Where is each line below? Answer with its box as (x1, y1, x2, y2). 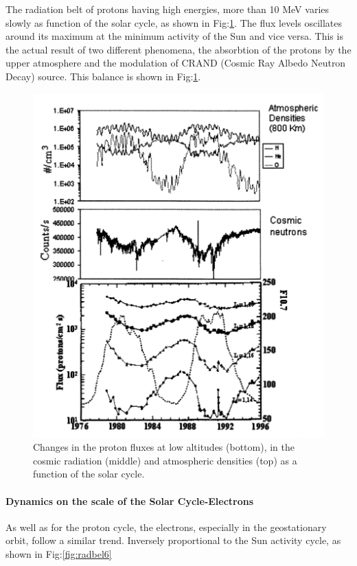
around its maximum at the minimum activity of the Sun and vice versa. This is (5, 29, 343, 43)
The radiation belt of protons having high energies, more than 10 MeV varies (5, 2, 330, 16)
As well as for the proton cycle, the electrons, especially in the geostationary (5, 519, 327, 534)
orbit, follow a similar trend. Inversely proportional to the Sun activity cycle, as (5, 533, 341, 547)
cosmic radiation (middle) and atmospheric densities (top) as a (33, 453, 297, 467)
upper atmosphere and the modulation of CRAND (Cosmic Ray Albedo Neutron (5, 56, 346, 70)
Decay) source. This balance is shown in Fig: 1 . (5, 69, 201, 83)
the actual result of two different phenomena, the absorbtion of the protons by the (5, 42, 352, 56)
